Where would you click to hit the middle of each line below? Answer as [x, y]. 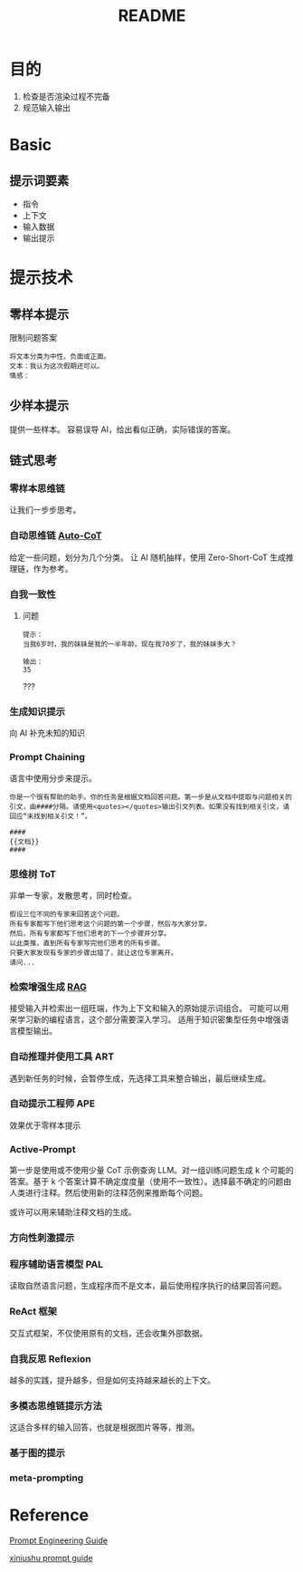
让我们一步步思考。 [45, 510]
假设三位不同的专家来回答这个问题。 [67, 914]
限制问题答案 [33, 337]
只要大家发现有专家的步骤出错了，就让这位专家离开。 [94, 952]
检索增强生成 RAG [48, 987]
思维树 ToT [33, 873]
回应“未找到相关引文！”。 [51, 816]
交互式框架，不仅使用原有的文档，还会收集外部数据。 [109, 1333]
